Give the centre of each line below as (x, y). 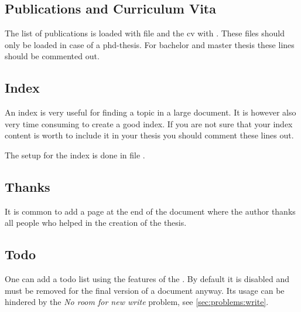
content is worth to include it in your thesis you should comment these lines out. (149, 135)
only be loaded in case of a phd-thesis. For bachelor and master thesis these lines (150, 44)
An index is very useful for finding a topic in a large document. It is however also (150, 112)
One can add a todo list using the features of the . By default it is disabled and (147, 279)
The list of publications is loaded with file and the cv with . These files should (145, 33)
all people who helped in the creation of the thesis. (96, 223)
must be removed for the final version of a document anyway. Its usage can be (145, 290)
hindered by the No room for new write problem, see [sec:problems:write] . (137, 302)
